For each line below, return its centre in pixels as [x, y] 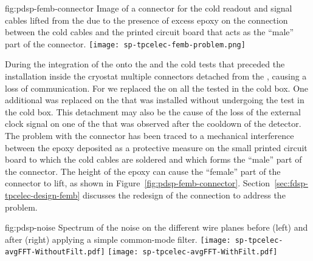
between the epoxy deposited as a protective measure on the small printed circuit [156, 147]
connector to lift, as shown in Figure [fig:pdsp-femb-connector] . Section [138, 183]
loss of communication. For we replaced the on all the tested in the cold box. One [157, 88]
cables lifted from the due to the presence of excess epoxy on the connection [146, 20]
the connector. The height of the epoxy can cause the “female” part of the [143, 171]
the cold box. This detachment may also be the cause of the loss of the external [153, 111]
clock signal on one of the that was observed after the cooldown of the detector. [153, 124]
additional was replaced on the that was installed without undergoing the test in [155, 100]
